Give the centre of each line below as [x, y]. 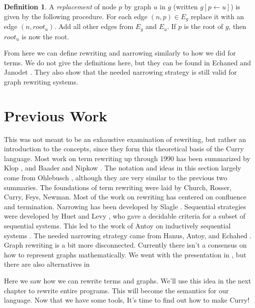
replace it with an [217, 16]
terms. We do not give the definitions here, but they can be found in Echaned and [127, 62]
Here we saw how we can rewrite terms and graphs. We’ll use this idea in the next [127, 280]
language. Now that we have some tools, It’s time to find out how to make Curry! [127, 300]
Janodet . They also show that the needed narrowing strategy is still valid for [121, 72]
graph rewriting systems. [41, 81]
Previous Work [56, 115]
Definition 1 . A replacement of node [60, 6]
